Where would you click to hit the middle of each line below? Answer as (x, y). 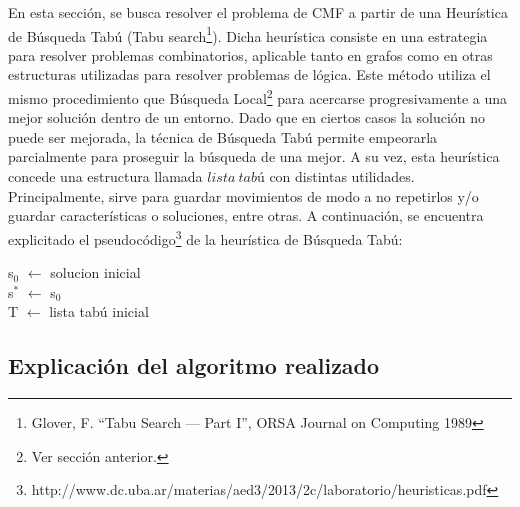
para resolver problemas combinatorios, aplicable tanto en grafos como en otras (250, 54)
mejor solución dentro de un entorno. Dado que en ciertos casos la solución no (247, 117)
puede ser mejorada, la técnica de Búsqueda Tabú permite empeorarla (223, 136)
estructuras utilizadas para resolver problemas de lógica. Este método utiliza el (249, 74)
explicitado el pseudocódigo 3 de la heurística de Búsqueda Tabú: (205, 237)
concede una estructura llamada (105, 176)
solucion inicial (95, 272)
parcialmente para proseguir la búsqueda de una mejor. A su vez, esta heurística (254, 156)
